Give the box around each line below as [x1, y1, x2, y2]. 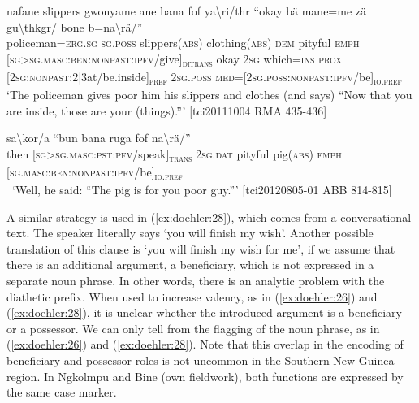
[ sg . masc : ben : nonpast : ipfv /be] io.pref [6, 162, 183, 182]
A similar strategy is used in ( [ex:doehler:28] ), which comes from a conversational [6, 208, 412, 225]
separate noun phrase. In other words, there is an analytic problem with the [6, 272, 385, 289]
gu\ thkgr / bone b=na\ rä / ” [6, 18, 143, 35]
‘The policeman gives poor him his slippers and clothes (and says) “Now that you [6, 86, 413, 103]
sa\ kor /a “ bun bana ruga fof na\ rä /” [6, 129, 191, 146]
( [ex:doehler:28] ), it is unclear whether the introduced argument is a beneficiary [6, 304, 402, 321]
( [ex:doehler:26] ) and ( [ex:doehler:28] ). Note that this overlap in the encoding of [6, 336, 404, 353]
